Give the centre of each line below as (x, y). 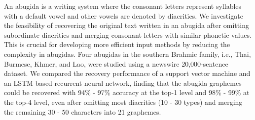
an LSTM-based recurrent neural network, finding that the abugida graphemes (123, 83)
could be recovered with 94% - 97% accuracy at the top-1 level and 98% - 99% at (127, 92)
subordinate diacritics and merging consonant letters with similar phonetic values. (128, 35)
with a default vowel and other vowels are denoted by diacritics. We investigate (124, 15)
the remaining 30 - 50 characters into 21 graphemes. (83, 111)
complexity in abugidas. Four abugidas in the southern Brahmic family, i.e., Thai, (127, 54)
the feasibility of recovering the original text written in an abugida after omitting (127, 25)
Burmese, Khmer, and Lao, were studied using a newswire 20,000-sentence (116, 63)
